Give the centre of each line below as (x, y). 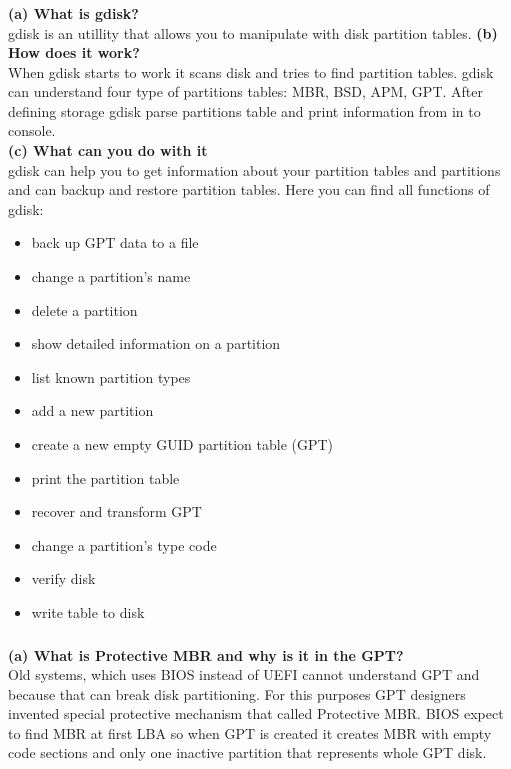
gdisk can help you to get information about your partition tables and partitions (254, 169)
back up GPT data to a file (115, 242)
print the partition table (105, 477)
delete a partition (84, 309)
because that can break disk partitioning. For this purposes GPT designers (237, 693)
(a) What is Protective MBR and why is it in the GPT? (206, 654)
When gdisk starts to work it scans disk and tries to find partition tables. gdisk (251, 71)
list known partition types (111, 376)
